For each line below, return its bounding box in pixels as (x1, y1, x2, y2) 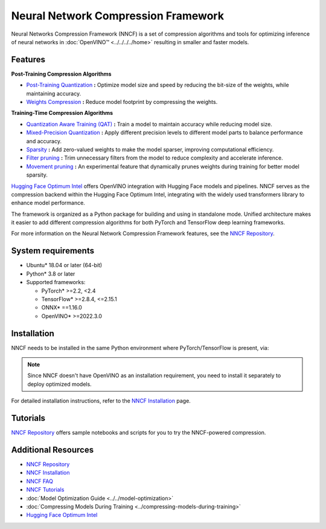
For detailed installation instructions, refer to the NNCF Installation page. (11, 397, 191, 404)
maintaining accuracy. (26, 89, 81, 97)
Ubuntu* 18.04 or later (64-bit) (26, 262, 103, 269)
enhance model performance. (11, 200, 86, 207)
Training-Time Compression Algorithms (11, 109, 113, 117)
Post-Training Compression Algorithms (11, 70, 112, 77)
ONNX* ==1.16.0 (41, 304, 83, 311)
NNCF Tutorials (26, 486, 65, 493)
